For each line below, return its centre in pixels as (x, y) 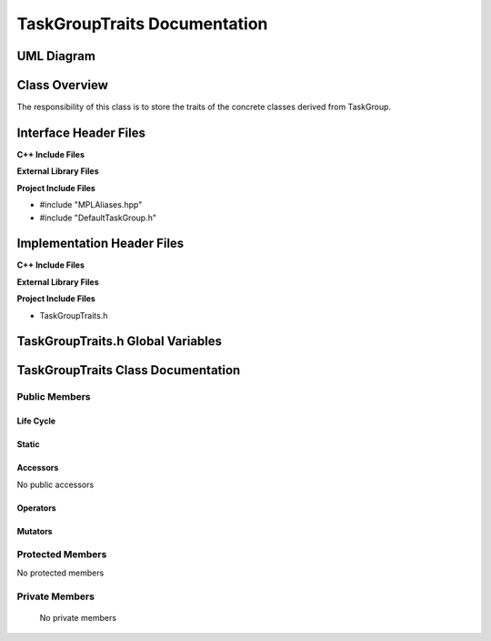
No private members (78, 617)
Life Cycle (36, 421)
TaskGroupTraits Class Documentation (129, 370)
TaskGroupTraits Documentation (142, 24)
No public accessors (55, 484)
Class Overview (63, 85)
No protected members (60, 573)
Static (28, 444)
